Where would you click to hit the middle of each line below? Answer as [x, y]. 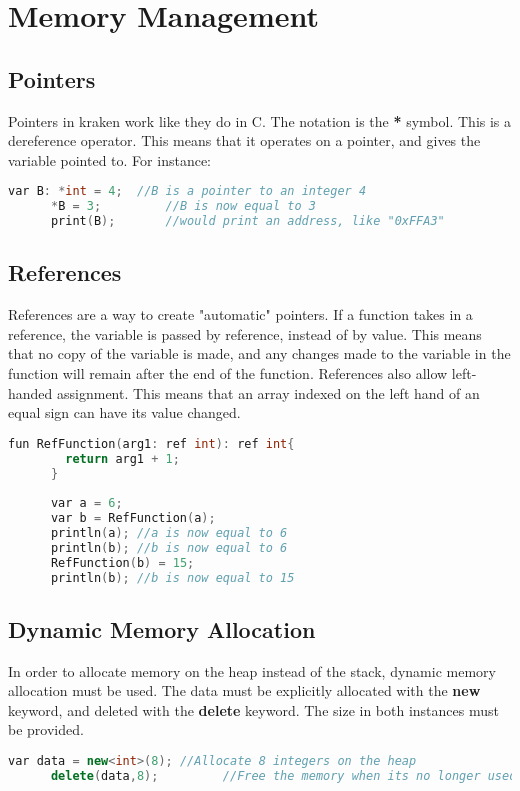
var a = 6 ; [86, 503]
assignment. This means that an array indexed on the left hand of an [268, 392]
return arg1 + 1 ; [122, 458]
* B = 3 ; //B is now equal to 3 [183, 206]
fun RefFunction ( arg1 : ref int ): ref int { [151, 443]
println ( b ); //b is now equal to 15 [172, 577]
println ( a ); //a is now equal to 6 [169, 533]
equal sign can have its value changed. [124, 412]
